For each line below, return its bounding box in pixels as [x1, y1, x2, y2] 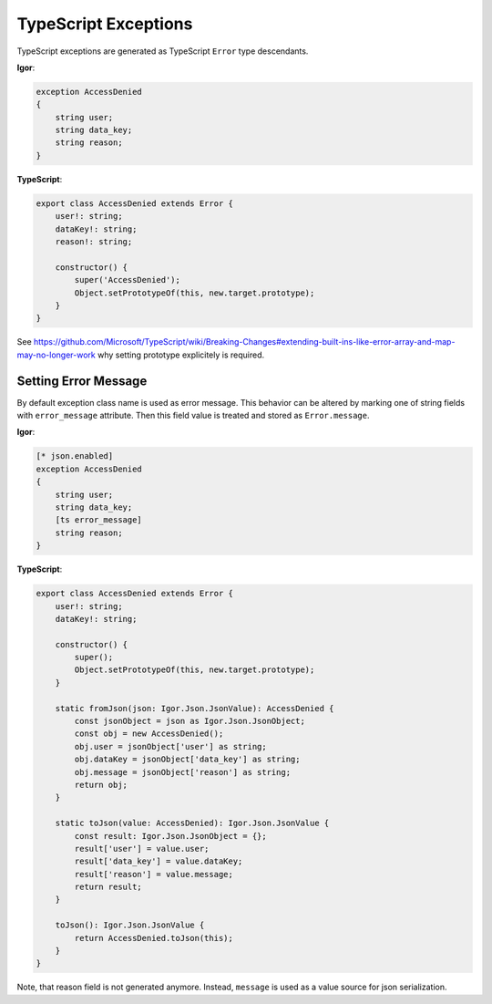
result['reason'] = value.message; [74, 869, 234, 879]
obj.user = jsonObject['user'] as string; [74, 741, 268, 751]
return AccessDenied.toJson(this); [74, 933, 234, 943]
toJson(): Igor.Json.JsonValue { [55, 920, 205, 930]
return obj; [74, 780, 128, 790]
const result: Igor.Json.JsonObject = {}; [74, 831, 268, 841]
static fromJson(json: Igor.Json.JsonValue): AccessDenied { [55, 703, 334, 713]
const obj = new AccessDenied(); [74, 729, 224, 739]
